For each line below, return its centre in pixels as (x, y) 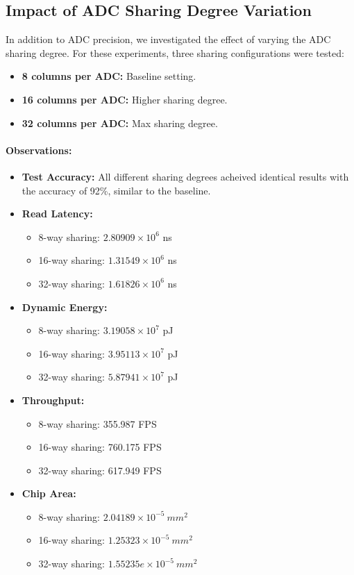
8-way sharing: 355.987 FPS (98, 423)
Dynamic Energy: (65, 307)
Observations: (39, 150)
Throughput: (53, 400)
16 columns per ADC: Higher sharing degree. (125, 99)
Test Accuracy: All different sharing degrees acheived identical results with (185, 176)
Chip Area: (49, 493)
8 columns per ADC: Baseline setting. (109, 76)
